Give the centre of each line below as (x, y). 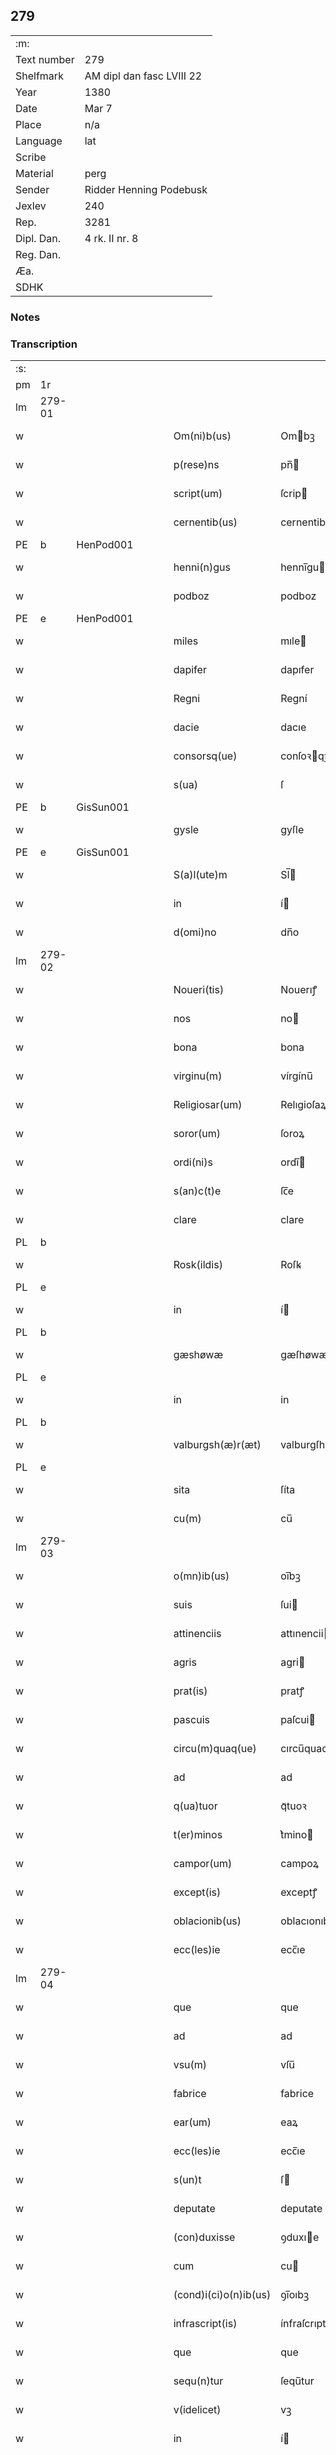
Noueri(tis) (199, 990)
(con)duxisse (204, 2237)
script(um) (198, 494)
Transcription (44, 344)
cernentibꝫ (306, 522)
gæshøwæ (198, 1355)
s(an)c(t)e (197, 1191)
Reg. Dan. (38, 254)
